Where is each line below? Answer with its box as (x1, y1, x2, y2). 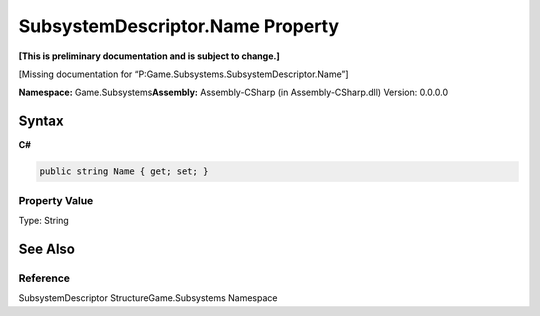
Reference (18, 271, 70, 285)
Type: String (18, 214, 69, 226)
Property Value (18, 193, 94, 207)
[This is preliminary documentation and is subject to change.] (18, 50, 280, 62)
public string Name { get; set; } (39, 166, 209, 177)
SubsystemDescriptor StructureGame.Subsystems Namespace (18, 292, 278, 304)
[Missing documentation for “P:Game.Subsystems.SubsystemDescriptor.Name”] (18, 68, 349, 80)
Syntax (18, 113, 64, 130)
